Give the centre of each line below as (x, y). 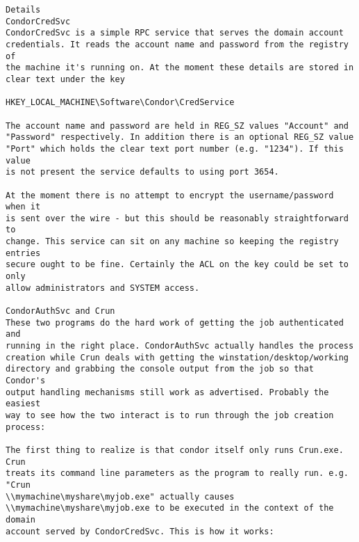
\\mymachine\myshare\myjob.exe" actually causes (120, 496)
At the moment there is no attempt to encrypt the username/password (170, 195)
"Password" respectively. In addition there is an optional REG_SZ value (180, 137)
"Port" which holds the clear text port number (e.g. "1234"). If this (175, 149)
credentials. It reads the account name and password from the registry (177, 44)
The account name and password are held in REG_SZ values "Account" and (177, 126)
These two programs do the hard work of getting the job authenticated (175, 322)
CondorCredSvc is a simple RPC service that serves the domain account (175, 33)
